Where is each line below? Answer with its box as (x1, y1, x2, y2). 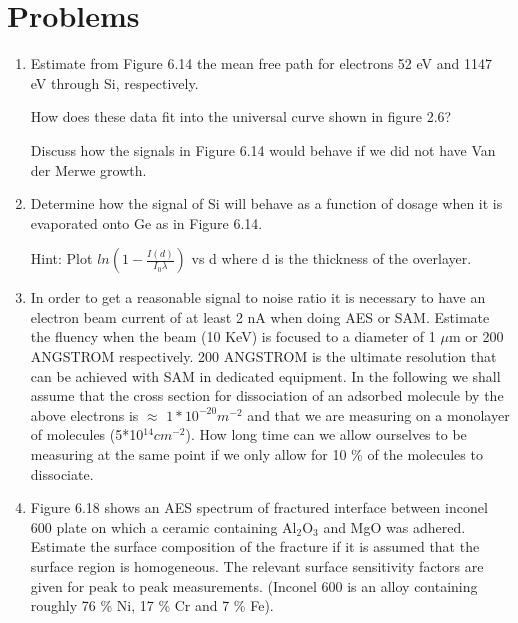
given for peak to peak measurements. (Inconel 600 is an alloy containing (30, 575, 478, 596)
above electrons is (30, 404, 139, 425)
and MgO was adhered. (323, 516, 466, 537)
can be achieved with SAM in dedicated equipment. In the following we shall (30, 365, 501, 386)
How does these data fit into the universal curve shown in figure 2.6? (30, 106, 452, 127)
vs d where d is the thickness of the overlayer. (191, 248, 472, 269)
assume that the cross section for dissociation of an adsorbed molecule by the (30, 385, 504, 406)
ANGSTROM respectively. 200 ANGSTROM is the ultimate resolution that (30, 346, 497, 367)
